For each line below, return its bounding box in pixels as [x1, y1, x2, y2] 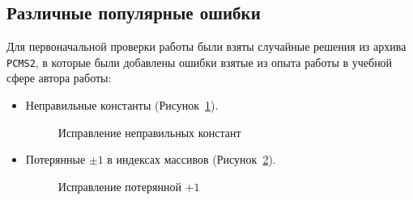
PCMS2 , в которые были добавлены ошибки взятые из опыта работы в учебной [6, 53, 393, 70]
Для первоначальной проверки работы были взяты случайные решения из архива [6, 38, 407, 55]
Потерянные [25, 151, 86, 168]
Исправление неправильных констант [57, 123, 241, 140]
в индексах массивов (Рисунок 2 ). [107, 151, 276, 168]
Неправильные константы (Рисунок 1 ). [25, 97, 219, 114]
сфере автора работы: [6, 69, 112, 86]
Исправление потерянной [57, 177, 181, 194]
